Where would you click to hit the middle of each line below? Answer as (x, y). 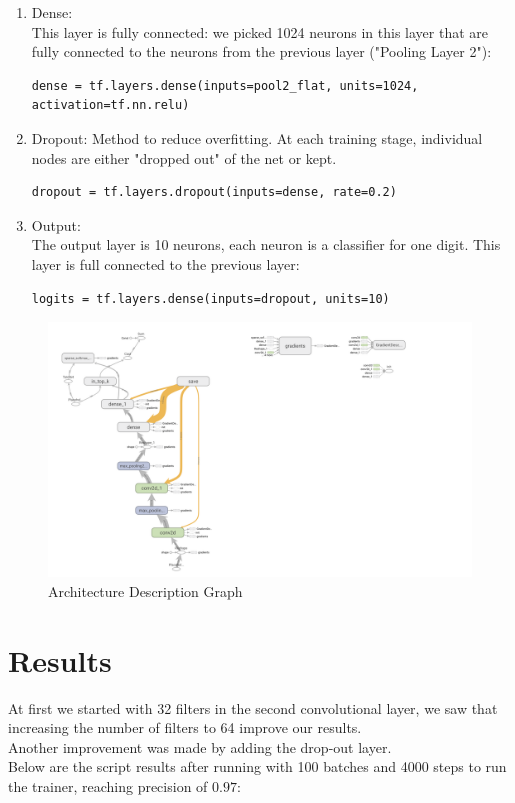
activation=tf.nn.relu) (110, 105)
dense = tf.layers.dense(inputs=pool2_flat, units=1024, (225, 85)
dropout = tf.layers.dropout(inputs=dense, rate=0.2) (214, 192)
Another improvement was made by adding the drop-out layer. (200, 746)
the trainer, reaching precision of (108, 785)
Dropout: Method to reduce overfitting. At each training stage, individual (257, 137)
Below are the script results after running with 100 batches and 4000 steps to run (257, 766)
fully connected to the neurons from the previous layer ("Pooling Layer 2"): (261, 51)
